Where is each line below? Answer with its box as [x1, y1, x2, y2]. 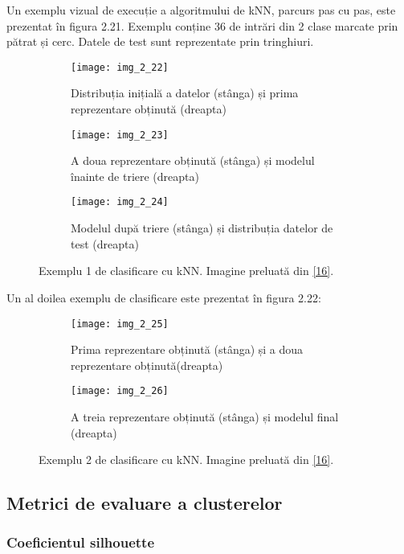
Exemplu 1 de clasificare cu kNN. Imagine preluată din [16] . [39, 262, 334, 279]
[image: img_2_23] [71, 129, 169, 141]
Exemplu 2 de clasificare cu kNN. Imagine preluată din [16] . [39, 451, 334, 468]
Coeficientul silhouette [6, 532, 155, 552]
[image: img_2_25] [71, 318, 169, 330]
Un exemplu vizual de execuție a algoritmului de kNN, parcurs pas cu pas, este [6, 2, 396, 18]
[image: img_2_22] [71, 61, 169, 73]
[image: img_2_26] [71, 385, 169, 397]
